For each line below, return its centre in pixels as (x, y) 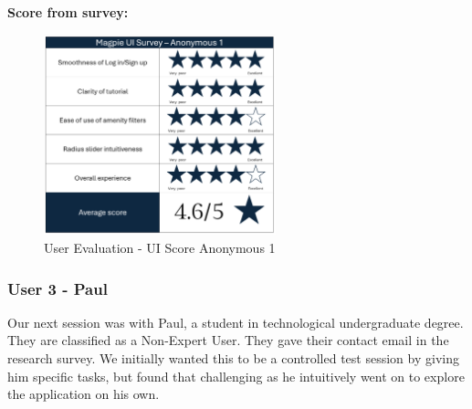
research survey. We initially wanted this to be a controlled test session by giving (233, 358)
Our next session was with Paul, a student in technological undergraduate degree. (236, 322)
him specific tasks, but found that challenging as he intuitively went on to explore (236, 376)
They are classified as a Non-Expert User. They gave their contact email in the (228, 340)
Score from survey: (68, 12)
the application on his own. (84, 394)
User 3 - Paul (58, 288)
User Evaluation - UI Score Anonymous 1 (160, 248)
